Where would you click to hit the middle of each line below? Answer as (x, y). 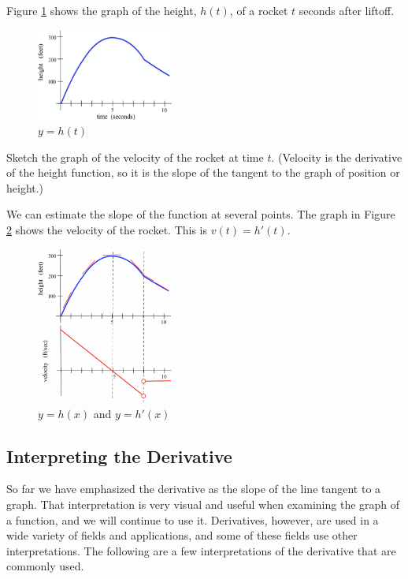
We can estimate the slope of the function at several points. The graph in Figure (201, 214)
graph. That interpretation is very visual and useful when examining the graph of (203, 504)
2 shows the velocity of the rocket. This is (107, 230)
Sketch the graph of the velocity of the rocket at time (135, 157)
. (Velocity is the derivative (337, 157)
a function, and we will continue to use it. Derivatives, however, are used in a (193, 519)
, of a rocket (259, 10)
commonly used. (45, 566)
